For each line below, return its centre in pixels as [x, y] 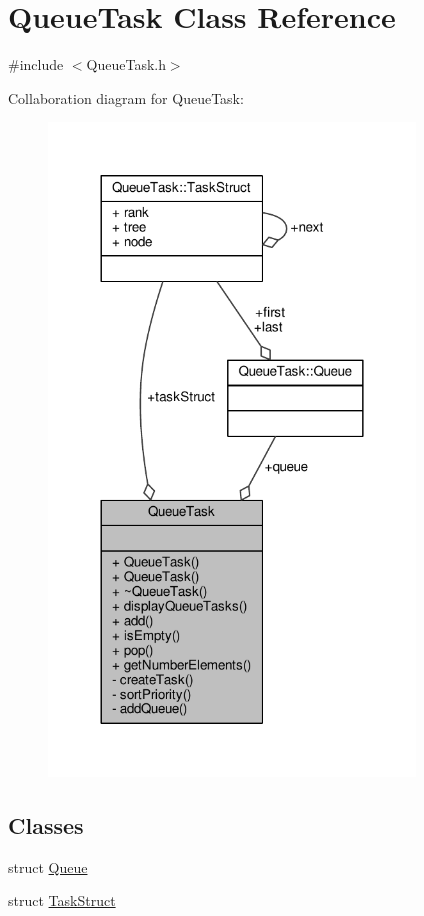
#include [36, 64]
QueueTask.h [126, 64]
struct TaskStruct [62, 900]
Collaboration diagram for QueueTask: [126, 97]
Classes [46, 824]
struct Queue [48, 866]
